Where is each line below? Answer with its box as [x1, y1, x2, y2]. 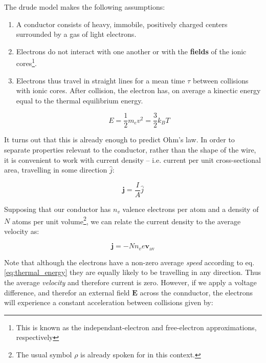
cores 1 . [16, 56, 37, 69]
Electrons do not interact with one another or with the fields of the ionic [16, 46, 247, 56]
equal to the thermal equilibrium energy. [16, 95, 143, 105]
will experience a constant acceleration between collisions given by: [4, 297, 213, 308]
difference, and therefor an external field [4, 287, 130, 297]
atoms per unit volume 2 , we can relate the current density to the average [12, 214, 241, 226]
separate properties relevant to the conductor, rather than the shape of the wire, [4, 144, 256, 155]
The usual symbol [16, 349, 72, 359]
